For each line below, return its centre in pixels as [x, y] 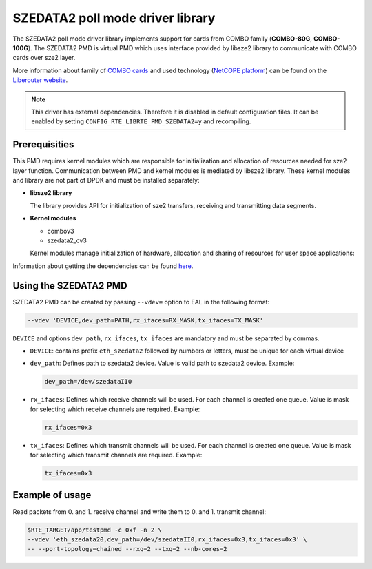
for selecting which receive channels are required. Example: [115, 409]
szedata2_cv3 [67, 240]
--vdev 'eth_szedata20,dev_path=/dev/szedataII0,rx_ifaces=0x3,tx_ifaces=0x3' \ [167, 539]
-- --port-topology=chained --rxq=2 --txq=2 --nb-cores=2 [127, 549]
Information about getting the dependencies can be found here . [103, 266]
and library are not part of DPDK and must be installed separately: [106, 180]
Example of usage [52, 495]
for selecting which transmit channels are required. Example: [116, 455]
